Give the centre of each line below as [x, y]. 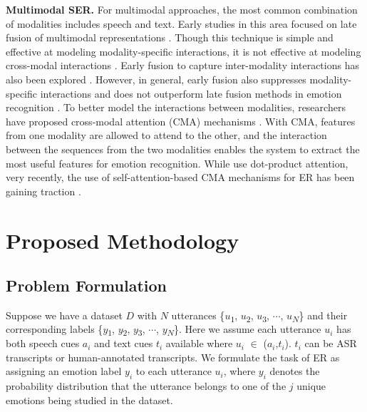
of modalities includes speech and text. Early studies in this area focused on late [181, 23]
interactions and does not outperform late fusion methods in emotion [191, 93]
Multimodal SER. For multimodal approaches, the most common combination [182, 9]
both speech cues [43, 343]
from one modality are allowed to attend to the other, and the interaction [166, 135]
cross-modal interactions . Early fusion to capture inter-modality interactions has [182, 65]
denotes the [295, 371]
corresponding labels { [55, 329]
